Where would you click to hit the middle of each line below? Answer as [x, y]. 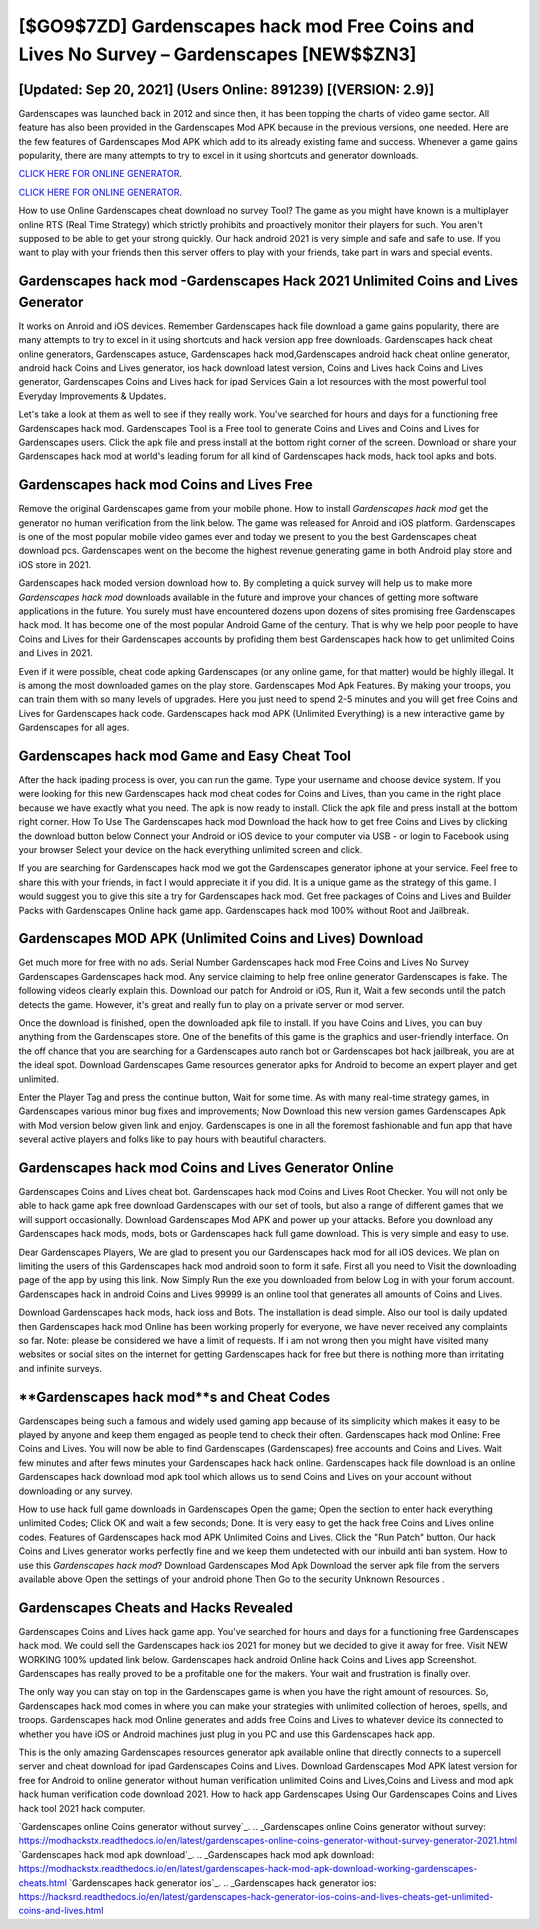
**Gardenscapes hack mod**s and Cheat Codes [174, 1396]
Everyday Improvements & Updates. [92, 396]
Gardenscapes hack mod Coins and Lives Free [166, 485]
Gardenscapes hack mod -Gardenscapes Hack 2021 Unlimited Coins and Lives [268, 281]
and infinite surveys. [60, 1368]
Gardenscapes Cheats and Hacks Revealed [156, 1607]
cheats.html [42, 1882]
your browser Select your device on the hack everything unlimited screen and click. [190, 850]
